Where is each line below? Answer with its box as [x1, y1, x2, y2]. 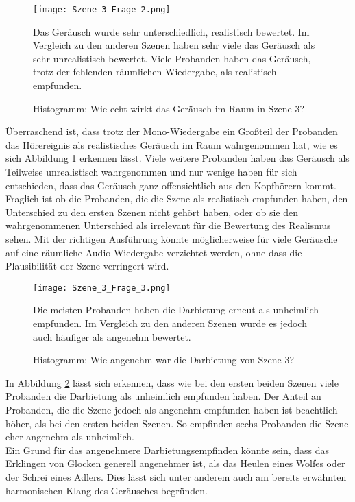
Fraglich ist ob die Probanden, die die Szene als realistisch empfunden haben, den [5, 191, 348, 206]
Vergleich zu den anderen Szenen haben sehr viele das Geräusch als [33, 38, 315, 52]
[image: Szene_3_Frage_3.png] [33, 283, 171, 293]
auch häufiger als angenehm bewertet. [33, 329, 191, 344]
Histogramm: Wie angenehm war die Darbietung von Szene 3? [33, 352, 295, 367]
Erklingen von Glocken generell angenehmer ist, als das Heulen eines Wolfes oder [5, 456, 345, 470]
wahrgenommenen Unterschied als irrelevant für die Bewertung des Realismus [5, 218, 331, 232]
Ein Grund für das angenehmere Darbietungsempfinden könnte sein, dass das [5, 442, 330, 457]
